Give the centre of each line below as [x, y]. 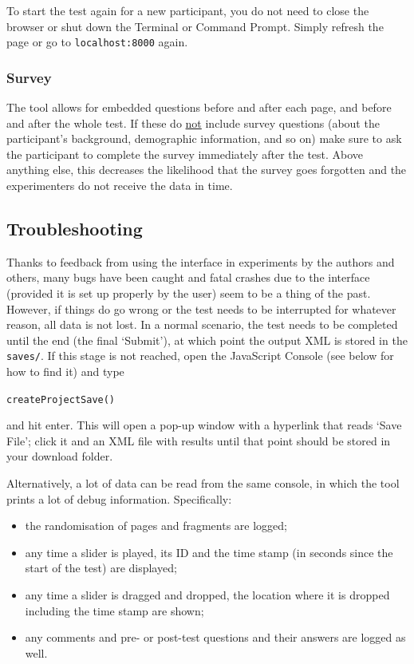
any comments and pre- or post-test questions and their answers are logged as [215, 637]
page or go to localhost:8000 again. [97, 42]
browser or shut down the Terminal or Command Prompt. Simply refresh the [195, 26]
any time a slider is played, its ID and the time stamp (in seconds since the [209, 552]
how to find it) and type [65, 372]
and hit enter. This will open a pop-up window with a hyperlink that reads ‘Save [204, 425]
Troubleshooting [75, 229]
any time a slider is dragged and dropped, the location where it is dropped [207, 595]
